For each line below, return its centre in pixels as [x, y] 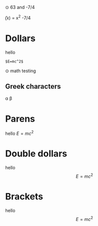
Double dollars [36, 154]
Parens [20, 119]
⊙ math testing [21, 71]
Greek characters [33, 86]
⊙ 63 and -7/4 [20, 7]
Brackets [24, 196]
